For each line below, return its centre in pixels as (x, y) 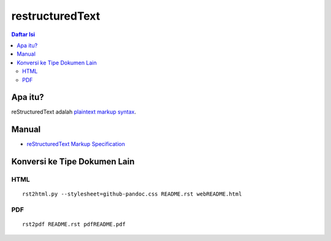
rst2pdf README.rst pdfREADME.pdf (74, 224)
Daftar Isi (23, 34)
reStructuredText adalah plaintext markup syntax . (74, 112)
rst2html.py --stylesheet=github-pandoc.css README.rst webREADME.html (132, 194)
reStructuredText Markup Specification (76, 144)
